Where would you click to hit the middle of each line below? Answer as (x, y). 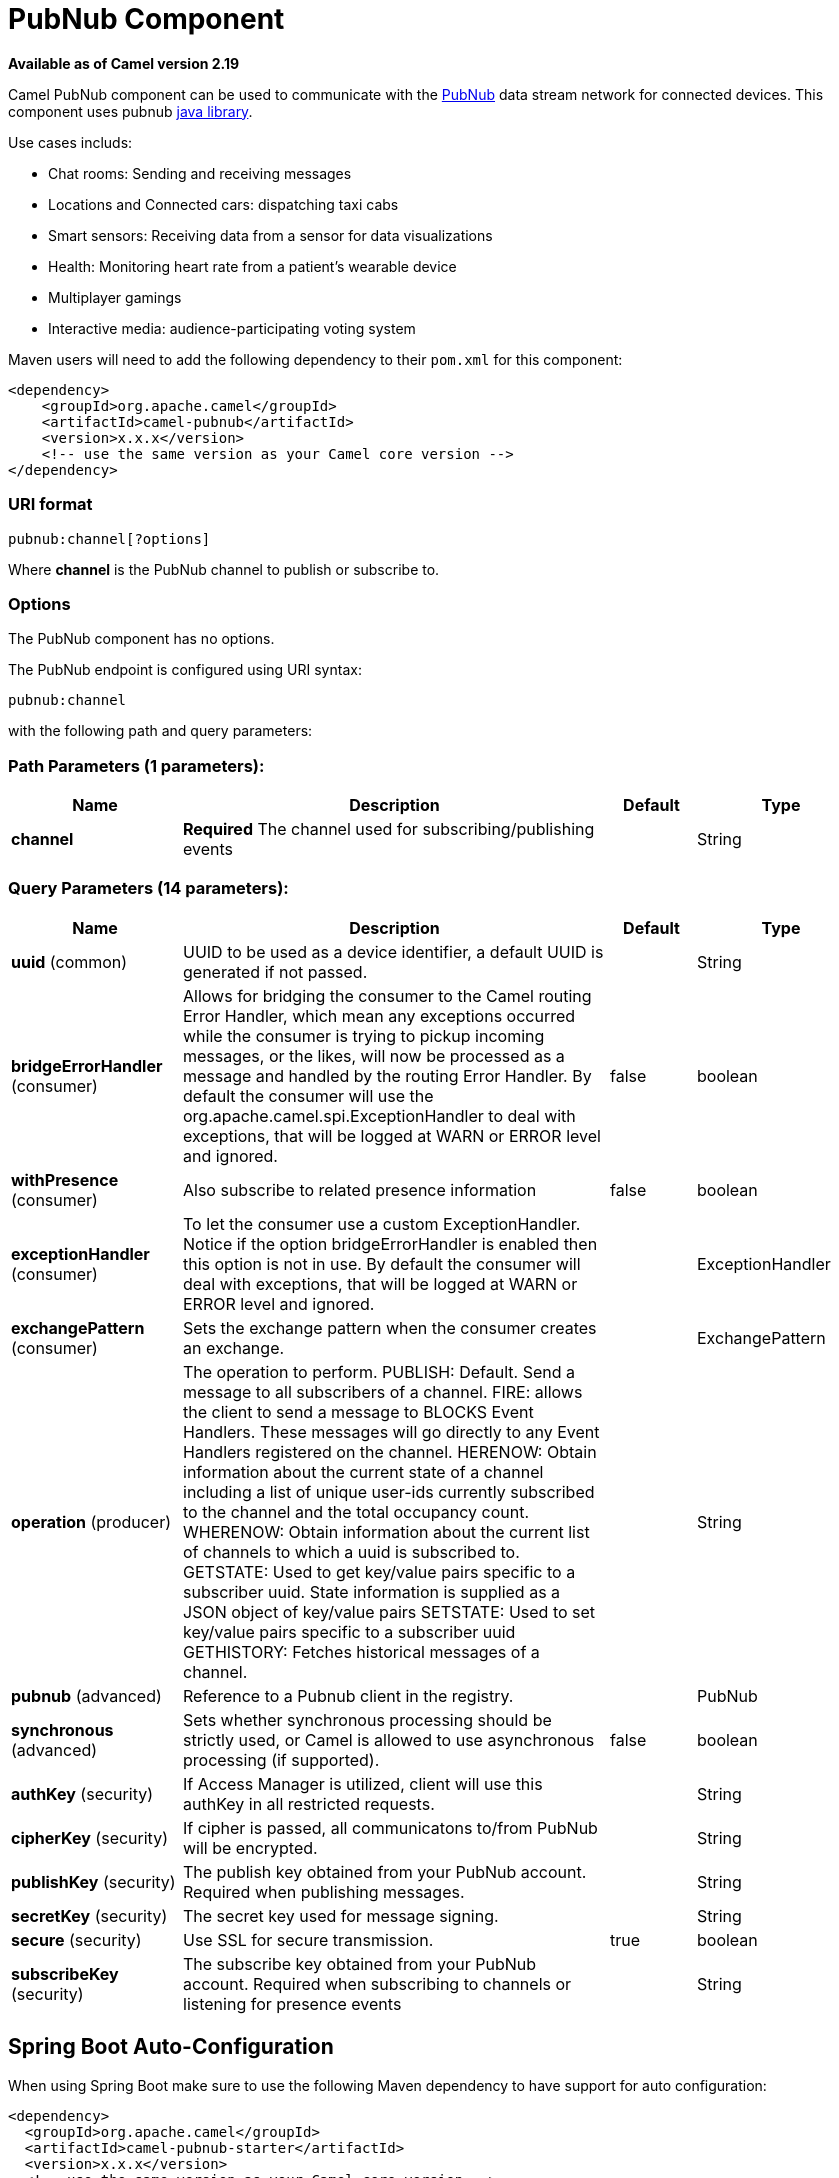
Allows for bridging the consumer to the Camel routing (387, 995)
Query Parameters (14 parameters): (148, 888)
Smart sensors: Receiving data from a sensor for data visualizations (270, 235)
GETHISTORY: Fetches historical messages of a (361, 1651)
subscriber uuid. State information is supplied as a (372, 1591)
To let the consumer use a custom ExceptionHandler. (382, 1223)
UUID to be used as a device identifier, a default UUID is (393, 951)
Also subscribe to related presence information (360, 1189)
